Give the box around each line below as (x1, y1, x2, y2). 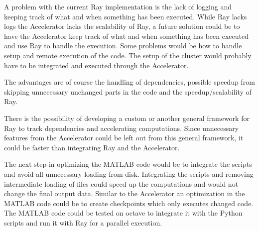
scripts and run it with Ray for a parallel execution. (4, 217, 162, 228)
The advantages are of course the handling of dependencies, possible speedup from (4, 77, 255, 87)
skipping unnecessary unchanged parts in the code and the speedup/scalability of (4, 86, 252, 97)
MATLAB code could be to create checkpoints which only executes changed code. (4, 198, 254, 208)
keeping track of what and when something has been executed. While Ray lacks (4, 11, 247, 21)
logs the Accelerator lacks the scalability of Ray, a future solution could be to (4, 21, 240, 31)
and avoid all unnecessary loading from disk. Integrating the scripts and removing (4, 168, 254, 179)
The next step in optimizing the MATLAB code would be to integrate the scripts (4, 159, 252, 169)
